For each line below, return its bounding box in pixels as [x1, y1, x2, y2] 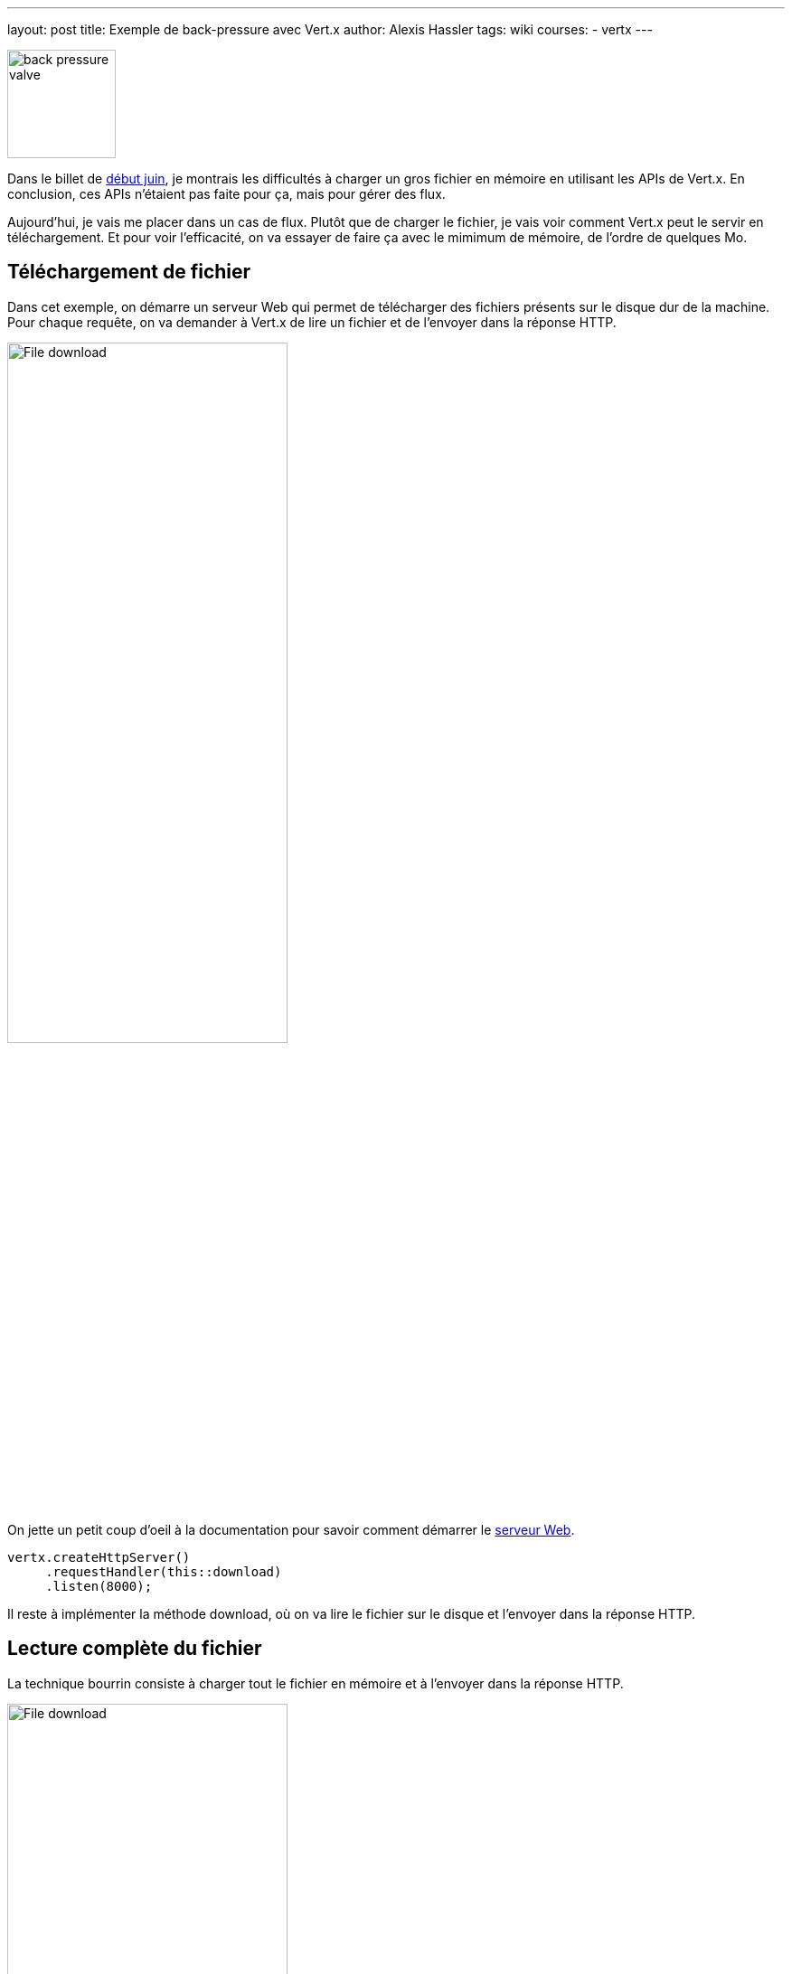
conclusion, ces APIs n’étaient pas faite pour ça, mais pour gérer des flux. [7, 186, 446, 202]
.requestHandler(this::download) [45, 1565, 282, 1580]
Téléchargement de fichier [7, 260, 251, 284]
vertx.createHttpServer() [7, 1550, 191, 1565]
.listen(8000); [45, 1579, 153, 1594]
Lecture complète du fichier [7, 1637, 262, 1660]
